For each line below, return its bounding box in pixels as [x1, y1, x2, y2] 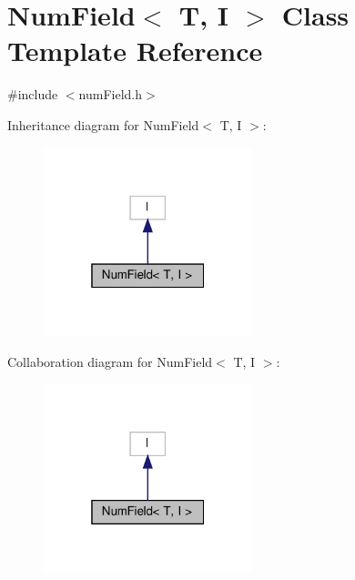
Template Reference [7, 32, 263, 69]
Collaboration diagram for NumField [7, 351, 213, 371]
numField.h [78, 85, 143, 104]
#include [7, 85, 58, 104]
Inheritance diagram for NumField [7, 115, 199, 134]
